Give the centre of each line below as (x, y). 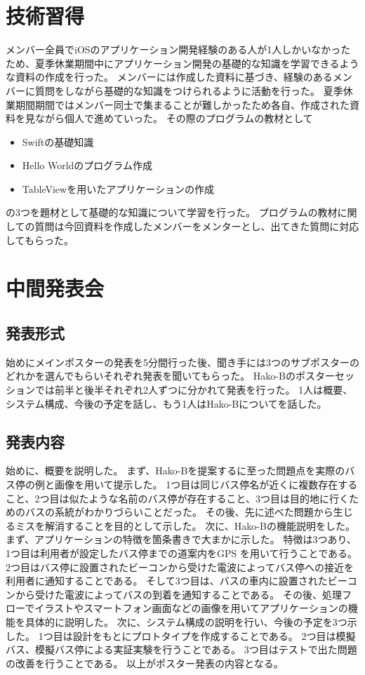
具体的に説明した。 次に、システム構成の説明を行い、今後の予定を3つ (186, 621)
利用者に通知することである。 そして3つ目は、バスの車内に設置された (167, 581)
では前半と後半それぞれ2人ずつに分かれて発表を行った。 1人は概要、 (194, 390)
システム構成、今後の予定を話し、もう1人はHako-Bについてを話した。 (166, 403)
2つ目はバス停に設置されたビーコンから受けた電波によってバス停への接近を (180, 567)
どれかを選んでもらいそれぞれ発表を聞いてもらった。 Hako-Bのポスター (170, 376)
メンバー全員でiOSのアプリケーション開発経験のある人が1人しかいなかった (178, 49)
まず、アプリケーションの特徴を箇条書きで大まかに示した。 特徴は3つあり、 (181, 539)
